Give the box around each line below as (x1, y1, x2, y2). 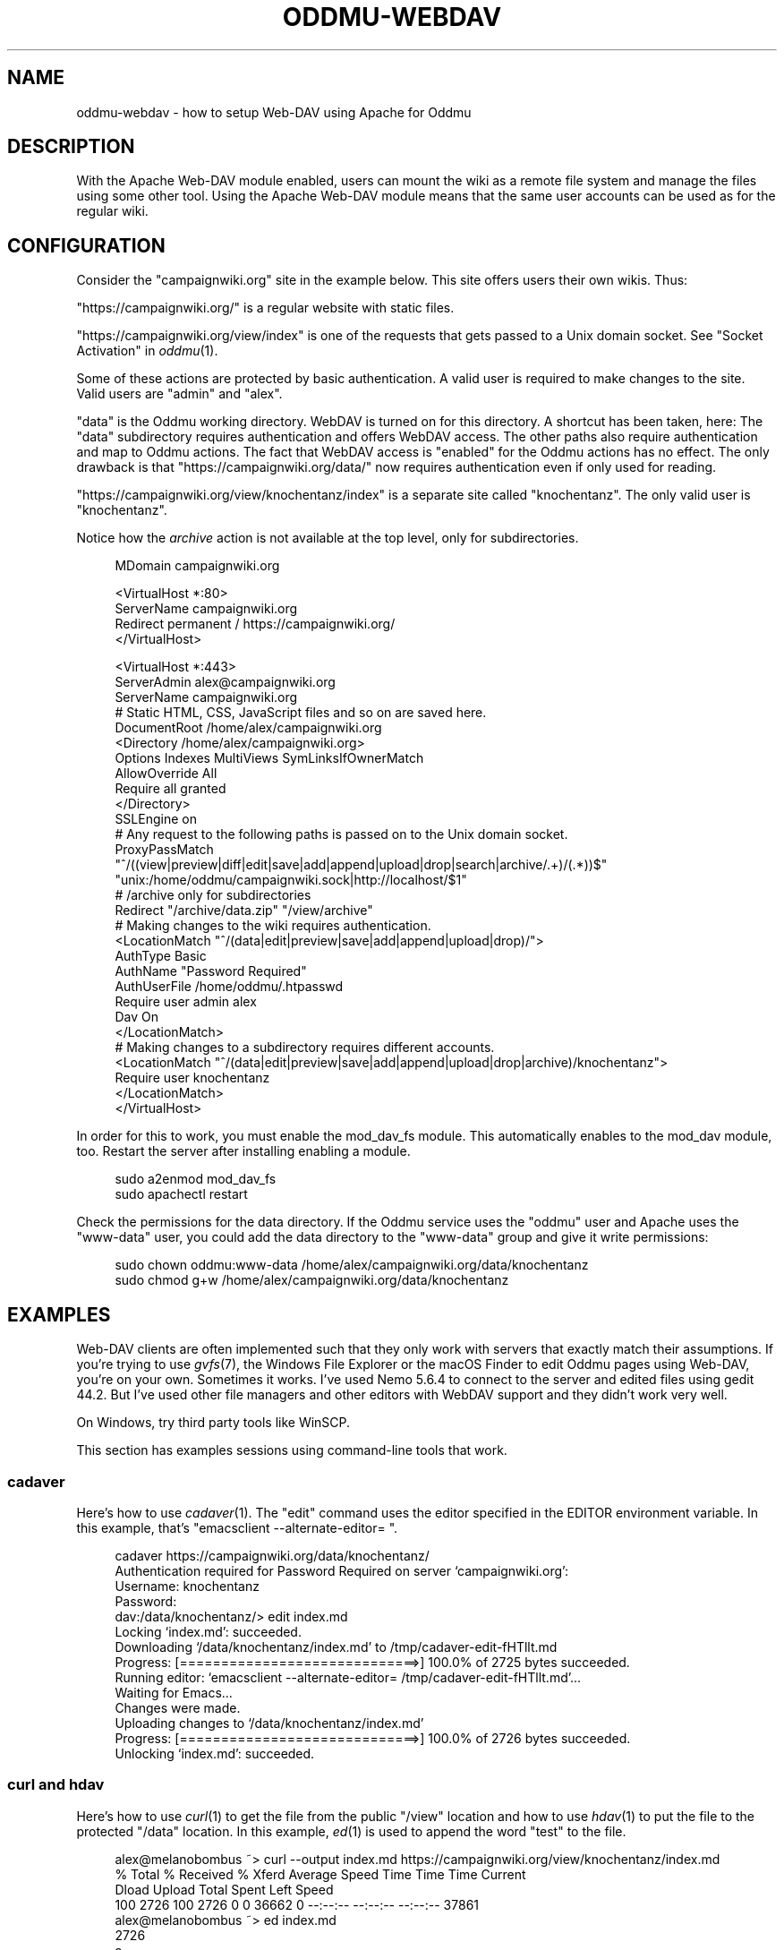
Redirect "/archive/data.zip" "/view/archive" (115, 902, 373, 919)
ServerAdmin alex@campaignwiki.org (115, 674, 336, 690)
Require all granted (115, 781, 226, 797)
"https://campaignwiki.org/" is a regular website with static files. (76, 300, 455, 316)
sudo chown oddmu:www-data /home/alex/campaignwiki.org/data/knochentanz (115, 1257, 589, 1273)
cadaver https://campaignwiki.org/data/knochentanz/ (115, 1547, 430, 1563)
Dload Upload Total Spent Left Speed (115, 1881, 334, 1897)
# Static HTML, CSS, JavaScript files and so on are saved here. (115, 705, 487, 721)
